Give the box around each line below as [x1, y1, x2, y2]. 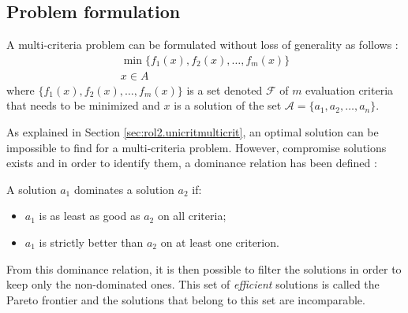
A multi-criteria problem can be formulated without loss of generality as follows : [6, 36, 399, 53]
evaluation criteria [305, 81, 394, 98]
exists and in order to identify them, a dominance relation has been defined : [6, 155, 377, 171]
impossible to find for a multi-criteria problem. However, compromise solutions [6, 139, 387, 155]
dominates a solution [73, 181, 174, 197]
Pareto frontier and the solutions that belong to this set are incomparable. [6, 291, 365, 307]
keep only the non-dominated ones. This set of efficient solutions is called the [6, 276, 380, 293]
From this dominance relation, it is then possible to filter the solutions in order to [6, 260, 402, 277]
